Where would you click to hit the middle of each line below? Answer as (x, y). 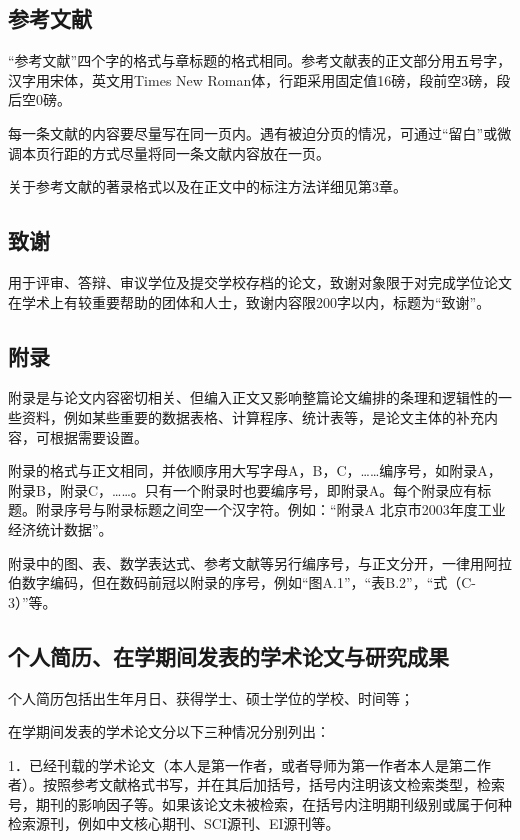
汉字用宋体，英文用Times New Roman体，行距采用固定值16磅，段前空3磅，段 (259, 79)
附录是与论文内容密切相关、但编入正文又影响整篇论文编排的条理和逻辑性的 (253, 397)
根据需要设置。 (98, 436)
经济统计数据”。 (60, 528)
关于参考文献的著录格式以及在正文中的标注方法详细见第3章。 (207, 186)
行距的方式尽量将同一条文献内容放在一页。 (189, 152)
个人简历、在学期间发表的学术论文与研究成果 (228, 655)
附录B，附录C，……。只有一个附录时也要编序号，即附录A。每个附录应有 (243, 489)
